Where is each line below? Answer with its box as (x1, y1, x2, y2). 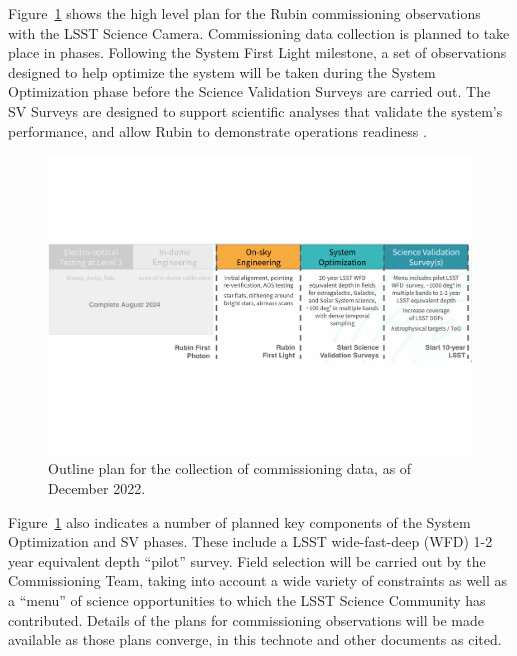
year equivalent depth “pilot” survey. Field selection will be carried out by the (8, 550, 486, 571)
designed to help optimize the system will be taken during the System (8, 61, 436, 82)
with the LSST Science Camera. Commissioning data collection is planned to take (8, 22, 510, 43)
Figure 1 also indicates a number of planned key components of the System (8, 511, 471, 532)
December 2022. (48, 478, 146, 498)
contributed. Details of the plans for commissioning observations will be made (8, 609, 484, 630)
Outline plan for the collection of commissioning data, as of (48, 458, 412, 479)
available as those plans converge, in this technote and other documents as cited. (8, 629, 502, 650)
